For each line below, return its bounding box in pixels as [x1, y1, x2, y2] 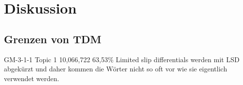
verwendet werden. [4, 73, 59, 83]
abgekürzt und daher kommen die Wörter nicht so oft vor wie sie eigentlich [4, 64, 227, 74]
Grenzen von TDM [4, 31, 102, 46]
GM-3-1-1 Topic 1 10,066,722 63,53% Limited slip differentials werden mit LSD [4, 54, 240, 64]
